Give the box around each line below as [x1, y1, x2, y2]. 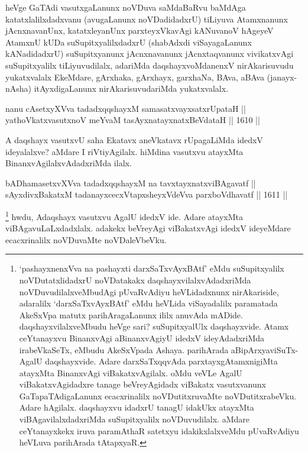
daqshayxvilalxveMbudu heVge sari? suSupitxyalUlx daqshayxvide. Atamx [19, 320, 289, 332]
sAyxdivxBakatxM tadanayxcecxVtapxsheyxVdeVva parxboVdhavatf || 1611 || [5, 188, 288, 201]
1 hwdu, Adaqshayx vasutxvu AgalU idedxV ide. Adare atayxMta [5, 208, 243, 222]
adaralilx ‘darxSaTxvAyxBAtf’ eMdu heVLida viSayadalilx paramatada [19, 297, 278, 309]
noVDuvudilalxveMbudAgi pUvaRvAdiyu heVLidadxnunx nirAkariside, [19, 285, 279, 298]
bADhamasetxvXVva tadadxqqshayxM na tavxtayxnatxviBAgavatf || [5, 176, 256, 189]
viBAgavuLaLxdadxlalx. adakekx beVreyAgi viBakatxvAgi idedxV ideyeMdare [5, 222, 291, 234]
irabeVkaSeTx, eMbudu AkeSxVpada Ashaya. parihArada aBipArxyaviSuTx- [19, 343, 299, 356]
